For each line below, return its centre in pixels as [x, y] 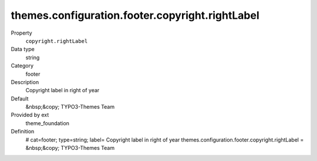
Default [20, 98]
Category [22, 66]
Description [25, 82]
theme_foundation [48, 123]
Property [21, 33]
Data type [23, 49]
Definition [23, 132]
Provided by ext [30, 115]
